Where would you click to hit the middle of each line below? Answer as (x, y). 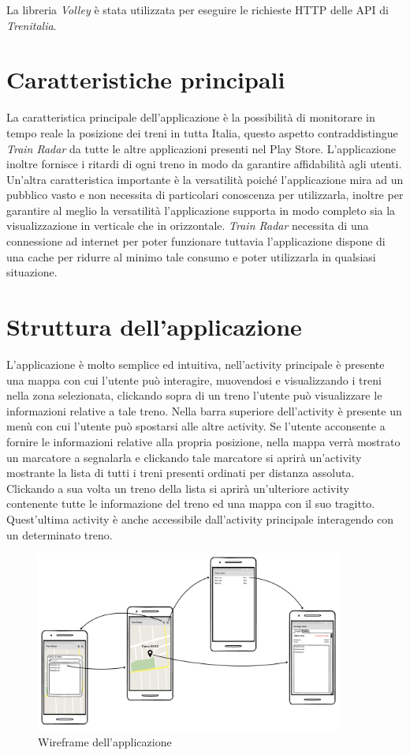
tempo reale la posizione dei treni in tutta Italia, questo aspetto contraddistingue (202, 132)
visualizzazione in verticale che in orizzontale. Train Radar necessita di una (188, 225)
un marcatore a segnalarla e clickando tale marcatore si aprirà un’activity (184, 457)
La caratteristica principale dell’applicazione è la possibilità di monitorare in (191, 117)
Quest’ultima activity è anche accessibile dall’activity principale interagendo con (200, 518)
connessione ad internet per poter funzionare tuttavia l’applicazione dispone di (196, 241)
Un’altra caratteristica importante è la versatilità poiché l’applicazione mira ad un (205, 179)
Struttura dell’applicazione (154, 327)
